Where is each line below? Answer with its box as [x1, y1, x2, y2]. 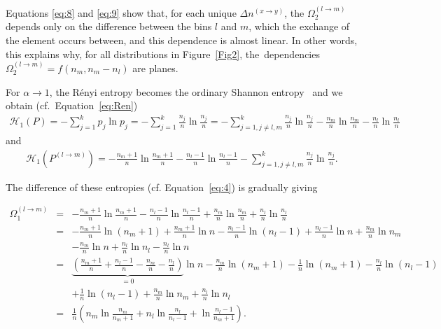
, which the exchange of [248, 19, 350, 34]
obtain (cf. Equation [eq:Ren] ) [6, 98, 138, 113]
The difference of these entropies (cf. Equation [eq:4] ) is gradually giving [6, 179, 318, 194]
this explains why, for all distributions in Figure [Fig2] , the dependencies [6, 46, 320, 61]
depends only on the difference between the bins [6, 19, 212, 34]
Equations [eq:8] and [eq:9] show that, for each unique [6, 5, 237, 20]
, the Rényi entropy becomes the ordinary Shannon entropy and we [49, 84, 343, 99]
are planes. [132, 61, 178, 75]
